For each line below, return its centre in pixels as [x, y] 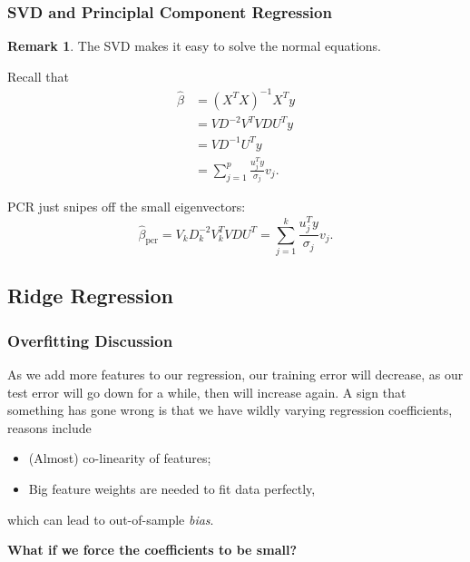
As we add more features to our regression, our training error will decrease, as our [235, 374]
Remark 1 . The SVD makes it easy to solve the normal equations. [194, 46]
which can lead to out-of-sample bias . [111, 519]
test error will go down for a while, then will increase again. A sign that [207, 392]
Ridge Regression [90, 296]
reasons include [49, 427]
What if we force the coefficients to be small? [152, 550]
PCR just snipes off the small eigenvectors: [127, 207]
